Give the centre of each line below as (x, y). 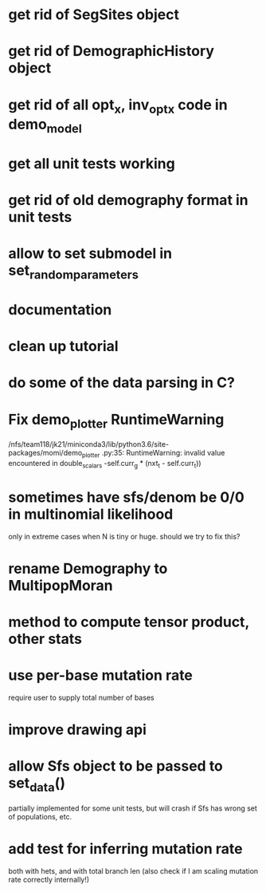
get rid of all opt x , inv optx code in (118, 106)
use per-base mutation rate (101, 675)
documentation (60, 310)
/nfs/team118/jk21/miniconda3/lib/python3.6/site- (89, 444)
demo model (45, 126)
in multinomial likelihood (91, 514)
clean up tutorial (63, 347)
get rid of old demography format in (128, 200)
